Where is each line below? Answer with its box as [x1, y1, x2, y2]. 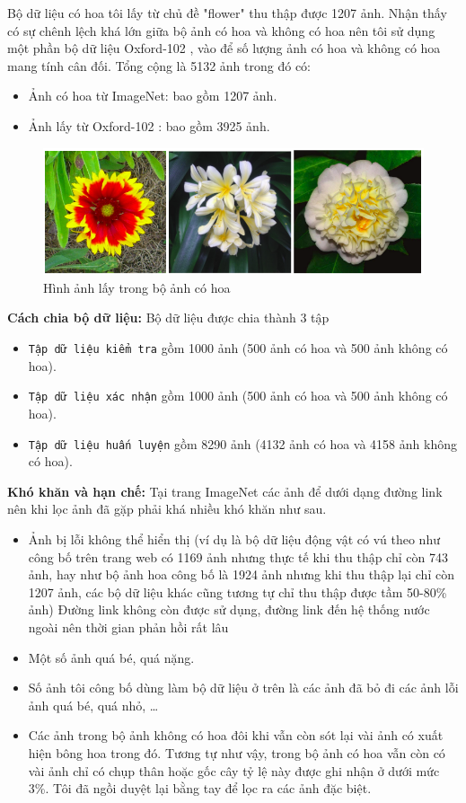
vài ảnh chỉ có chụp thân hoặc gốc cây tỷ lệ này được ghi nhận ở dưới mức [28, 761, 440, 780]
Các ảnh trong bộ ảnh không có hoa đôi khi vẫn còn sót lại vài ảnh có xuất [28, 726, 444, 745]
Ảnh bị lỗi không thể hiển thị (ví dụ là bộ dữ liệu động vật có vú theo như [28, 530, 440, 548]
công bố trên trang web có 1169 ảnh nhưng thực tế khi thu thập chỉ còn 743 [28, 547, 448, 566]
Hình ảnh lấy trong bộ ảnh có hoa [43, 278, 231, 296]
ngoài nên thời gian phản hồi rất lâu [28, 617, 229, 636]
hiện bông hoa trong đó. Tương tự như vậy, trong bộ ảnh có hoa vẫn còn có [28, 743, 445, 762]
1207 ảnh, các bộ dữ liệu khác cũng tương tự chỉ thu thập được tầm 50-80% [28, 582, 447, 601]
